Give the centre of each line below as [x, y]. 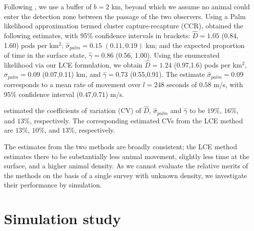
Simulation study [63, 219]
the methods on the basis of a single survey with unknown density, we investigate [126, 175]
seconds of [182, 84]
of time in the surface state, [45, 55]
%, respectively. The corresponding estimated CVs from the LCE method [134, 120]
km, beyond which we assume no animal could [181, 6]
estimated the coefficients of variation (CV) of [73, 110]
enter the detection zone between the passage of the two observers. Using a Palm [125, 16]
